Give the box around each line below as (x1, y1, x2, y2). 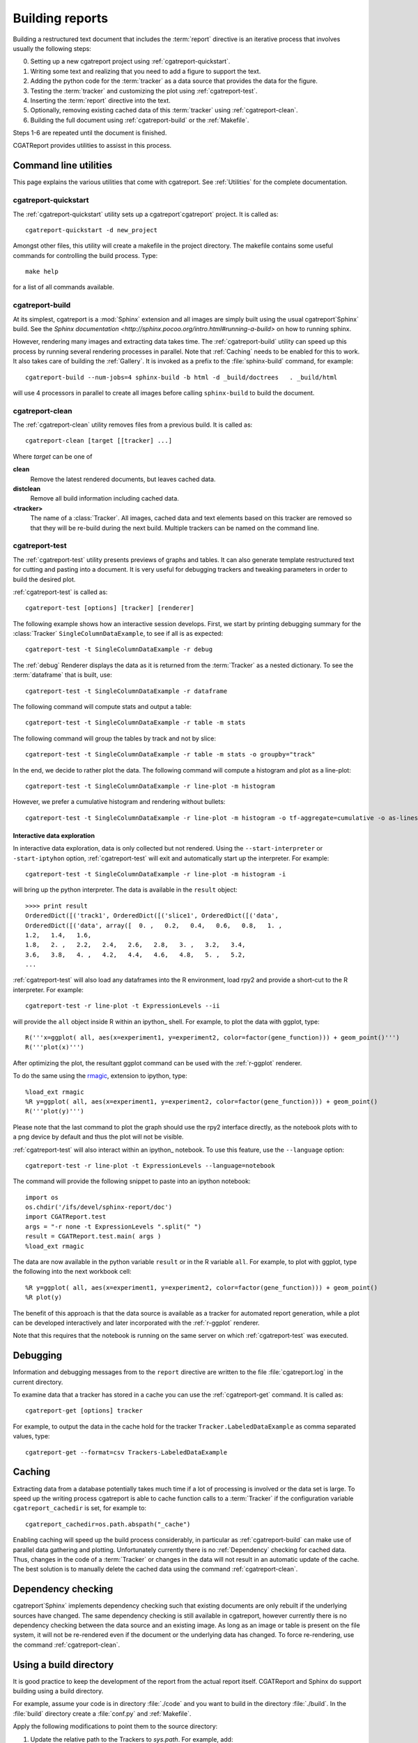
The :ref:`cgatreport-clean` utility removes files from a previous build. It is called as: (13, 420, 253, 429)
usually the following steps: (13, 44, 92, 52)
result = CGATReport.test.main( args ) (25, 1233, 162, 1240)
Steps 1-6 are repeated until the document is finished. (13, 129, 167, 137)
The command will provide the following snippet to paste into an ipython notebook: (13, 1177, 251, 1185)
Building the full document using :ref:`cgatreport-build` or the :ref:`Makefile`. (30, 116, 249, 124)
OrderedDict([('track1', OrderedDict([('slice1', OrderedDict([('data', (25, 912, 279, 920)
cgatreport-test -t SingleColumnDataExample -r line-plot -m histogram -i (25, 870, 286, 878)
